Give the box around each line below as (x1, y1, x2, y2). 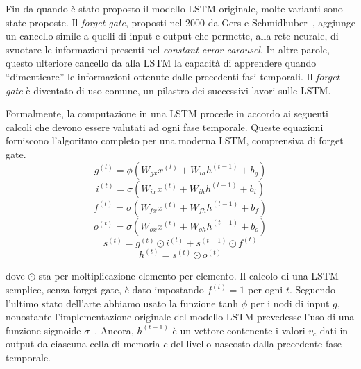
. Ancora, (94, 323, 134, 337)
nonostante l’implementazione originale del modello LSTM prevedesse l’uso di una (6, 309, 355, 324)
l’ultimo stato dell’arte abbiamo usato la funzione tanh (6, 295, 239, 310)
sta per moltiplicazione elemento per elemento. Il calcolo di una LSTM (38, 268, 339, 283)
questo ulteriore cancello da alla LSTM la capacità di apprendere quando (6, 55, 317, 70)
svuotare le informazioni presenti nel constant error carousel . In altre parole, (6, 42, 330, 56)
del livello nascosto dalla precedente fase (170, 336, 342, 351)
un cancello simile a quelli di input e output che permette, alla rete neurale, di (6, 28, 339, 43)
